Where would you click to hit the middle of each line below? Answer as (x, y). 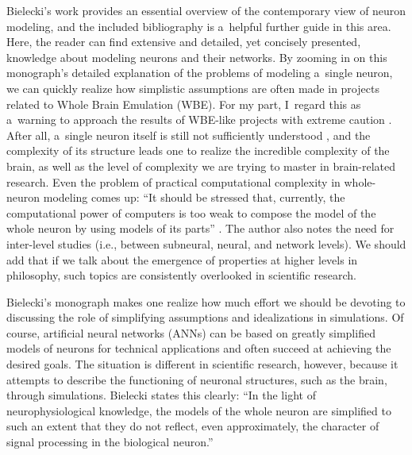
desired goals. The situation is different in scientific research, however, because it (202, 364)
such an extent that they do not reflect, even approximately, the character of (193, 426)
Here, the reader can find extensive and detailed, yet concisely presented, (184, 42)
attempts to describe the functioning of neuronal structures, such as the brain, (197, 379)
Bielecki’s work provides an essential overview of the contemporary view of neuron (206, 10)
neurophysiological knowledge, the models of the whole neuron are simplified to (199, 410)
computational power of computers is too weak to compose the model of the (191, 212)
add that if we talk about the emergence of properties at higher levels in (182, 259)
